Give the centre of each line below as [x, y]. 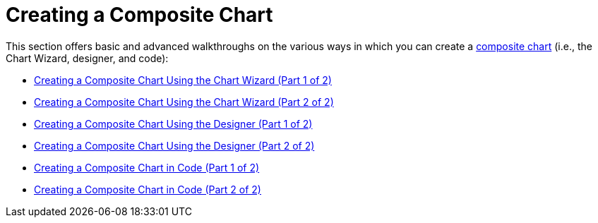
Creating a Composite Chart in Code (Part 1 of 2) [147, 167]
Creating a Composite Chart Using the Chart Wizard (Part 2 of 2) [184, 102]
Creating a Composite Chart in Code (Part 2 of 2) [148, 189]
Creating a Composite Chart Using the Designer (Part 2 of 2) [174, 145]
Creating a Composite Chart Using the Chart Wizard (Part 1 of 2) [183, 80]
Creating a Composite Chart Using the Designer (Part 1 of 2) [173, 123]
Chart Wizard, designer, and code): [87, 58]
